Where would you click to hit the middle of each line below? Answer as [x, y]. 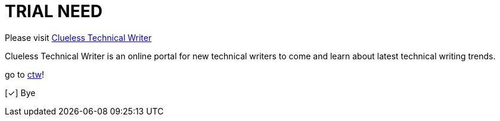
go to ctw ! [24, 74]
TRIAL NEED [54, 11]
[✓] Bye [20, 93]
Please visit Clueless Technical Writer [78, 37]
